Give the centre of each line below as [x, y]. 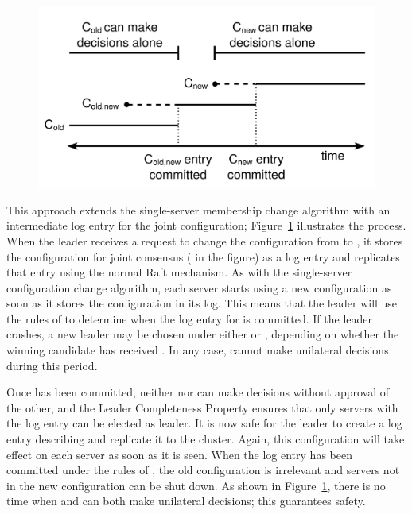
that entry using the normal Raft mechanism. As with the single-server [179, 272]
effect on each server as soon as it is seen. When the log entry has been [179, 454]
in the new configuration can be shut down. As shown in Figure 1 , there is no [196, 485]
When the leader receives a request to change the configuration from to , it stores [205, 240]
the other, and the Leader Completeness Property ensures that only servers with [202, 407]
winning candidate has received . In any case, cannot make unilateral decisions [198, 350]
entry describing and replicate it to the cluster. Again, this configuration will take [206, 439]
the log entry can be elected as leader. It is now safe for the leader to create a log [204, 423]
